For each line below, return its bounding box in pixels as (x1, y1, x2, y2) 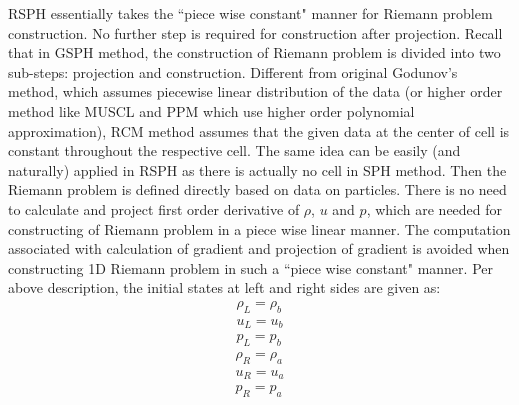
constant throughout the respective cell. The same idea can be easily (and (8, 140, 461, 161)
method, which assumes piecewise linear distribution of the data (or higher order (8, 81, 503, 102)
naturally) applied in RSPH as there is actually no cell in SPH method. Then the (8, 159, 507, 180)
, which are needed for (366, 198, 503, 219)
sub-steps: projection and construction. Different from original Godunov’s (8, 61, 458, 82)
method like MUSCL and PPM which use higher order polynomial (8, 100, 415, 121)
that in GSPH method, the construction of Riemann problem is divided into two (8, 42, 501, 63)
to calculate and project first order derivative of (8, 198, 300, 219)
